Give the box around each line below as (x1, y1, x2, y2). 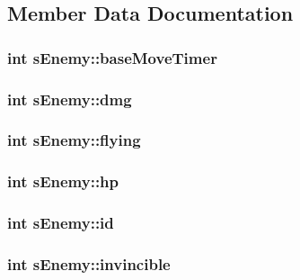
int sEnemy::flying (7, 129, 141, 151)
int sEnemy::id (7, 212, 114, 234)
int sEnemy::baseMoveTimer (7, 46, 217, 68)
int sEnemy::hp (7, 170, 119, 193)
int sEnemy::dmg (7, 87, 132, 110)
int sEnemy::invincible (7, 252, 171, 275)
